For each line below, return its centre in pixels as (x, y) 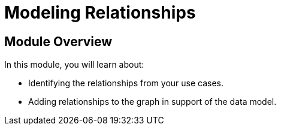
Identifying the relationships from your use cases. (126, 83)
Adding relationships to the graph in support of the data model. (152, 102)
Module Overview (58, 41)
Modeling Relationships (100, 13)
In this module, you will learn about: (74, 65)
